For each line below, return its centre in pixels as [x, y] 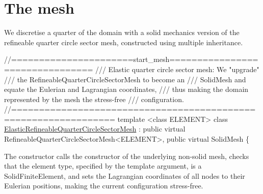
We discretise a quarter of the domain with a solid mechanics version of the [122, 32]
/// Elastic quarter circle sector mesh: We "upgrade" [177, 69]
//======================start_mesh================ [131, 59]
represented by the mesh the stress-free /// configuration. [94, 99]
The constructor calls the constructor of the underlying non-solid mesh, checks [127, 156]
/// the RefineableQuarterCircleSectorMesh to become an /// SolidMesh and [125, 79]
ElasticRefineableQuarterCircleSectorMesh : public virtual [95, 129]
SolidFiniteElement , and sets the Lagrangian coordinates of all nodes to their [125, 175]
